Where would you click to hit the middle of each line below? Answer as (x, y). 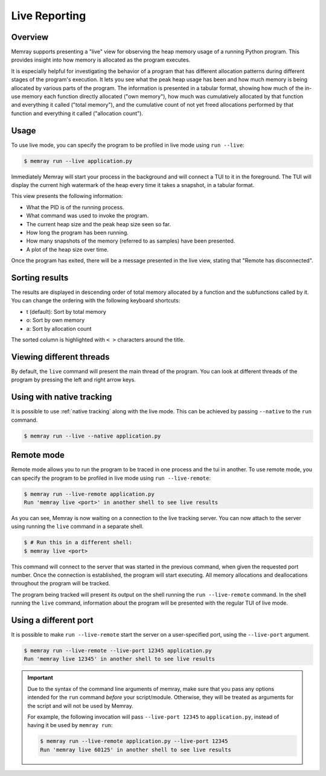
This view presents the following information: (67, 196)
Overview (30, 37)
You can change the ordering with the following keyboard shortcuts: (96, 301)
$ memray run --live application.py (78, 161)
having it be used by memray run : (70, 725)
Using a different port (52, 620)
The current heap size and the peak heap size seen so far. (99, 224)
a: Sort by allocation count (59, 328)
